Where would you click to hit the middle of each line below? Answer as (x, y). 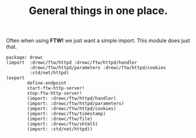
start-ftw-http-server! (56, 88)
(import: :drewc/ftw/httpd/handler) (72, 99)
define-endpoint (47, 83)
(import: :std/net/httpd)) (60, 129)
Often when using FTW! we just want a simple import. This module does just (98, 41)
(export (16, 78)
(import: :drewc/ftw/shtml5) (63, 124)
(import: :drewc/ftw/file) (60, 119)
